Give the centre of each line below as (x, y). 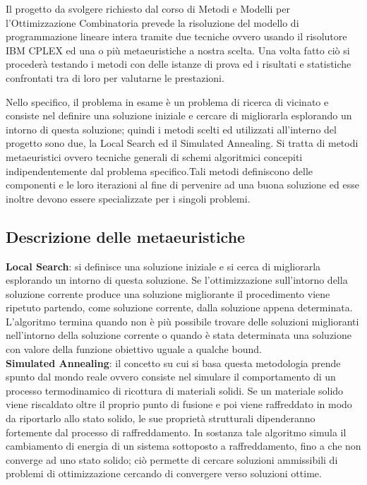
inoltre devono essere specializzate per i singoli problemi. (128, 198)
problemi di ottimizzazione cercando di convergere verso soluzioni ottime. (164, 473)
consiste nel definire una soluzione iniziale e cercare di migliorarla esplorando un (179, 115)
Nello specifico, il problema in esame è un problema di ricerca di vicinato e (167, 101)
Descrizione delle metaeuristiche (126, 236)
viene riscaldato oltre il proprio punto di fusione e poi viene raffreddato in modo (179, 404)
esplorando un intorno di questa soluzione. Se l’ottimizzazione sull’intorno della (177, 280)
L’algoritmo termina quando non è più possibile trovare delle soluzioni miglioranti (182, 321)
